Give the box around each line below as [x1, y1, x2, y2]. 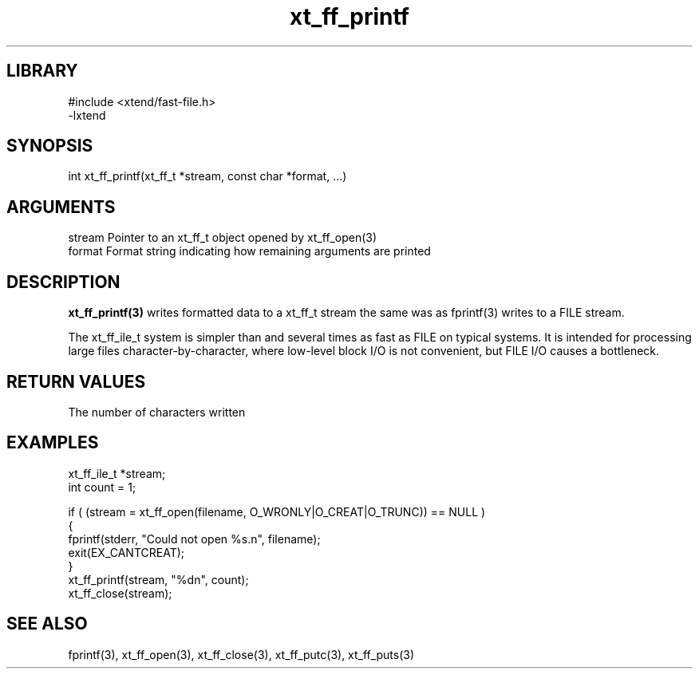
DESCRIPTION [6, 271, 120, 292]
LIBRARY [6, 61, 78, 81]
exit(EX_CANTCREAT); [68, 545, 185, 559]
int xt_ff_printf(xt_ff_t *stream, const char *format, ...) [68, 169, 347, 184]
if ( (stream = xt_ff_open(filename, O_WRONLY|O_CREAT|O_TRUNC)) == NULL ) [68, 504, 486, 519]
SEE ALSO [6, 614, 88, 634]
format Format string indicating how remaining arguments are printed [68, 244, 431, 259]
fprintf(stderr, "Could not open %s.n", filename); [68, 531, 321, 546]
